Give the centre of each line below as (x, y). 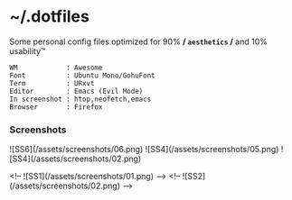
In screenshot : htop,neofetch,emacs (80, 99)
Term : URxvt (52, 83)
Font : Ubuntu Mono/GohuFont (82, 75)
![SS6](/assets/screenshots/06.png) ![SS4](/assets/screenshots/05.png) (144, 150)
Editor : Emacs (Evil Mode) (76, 91)
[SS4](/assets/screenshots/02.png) (75, 159)
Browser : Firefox (56, 107)
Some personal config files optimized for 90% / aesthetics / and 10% (139, 41)
